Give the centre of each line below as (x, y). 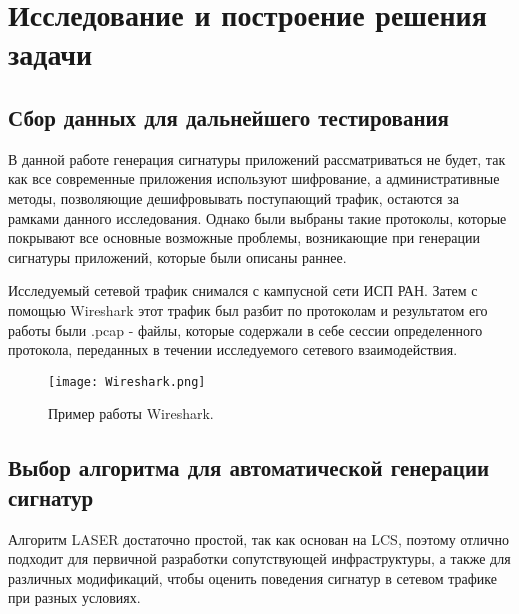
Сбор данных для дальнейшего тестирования (228, 116)
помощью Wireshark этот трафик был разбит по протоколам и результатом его (248, 309)
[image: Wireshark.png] (127, 381)
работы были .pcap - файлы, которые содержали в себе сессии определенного (245, 329)
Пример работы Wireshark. (131, 413)
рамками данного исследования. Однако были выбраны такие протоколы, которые (257, 217)
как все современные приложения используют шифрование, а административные (254, 178)
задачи (50, 53)
